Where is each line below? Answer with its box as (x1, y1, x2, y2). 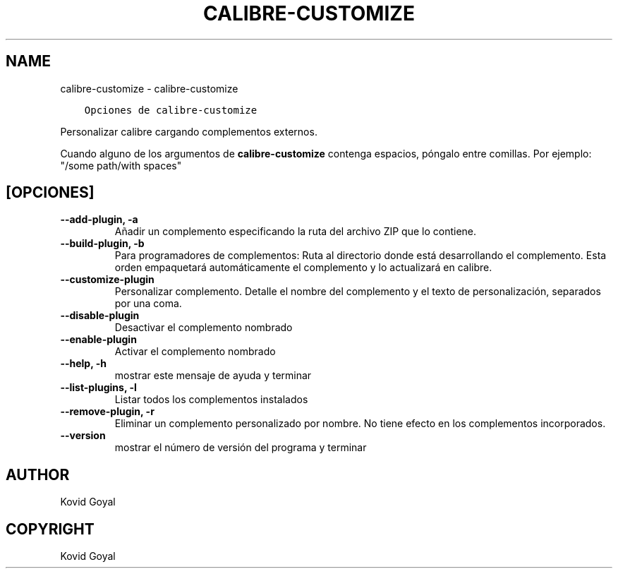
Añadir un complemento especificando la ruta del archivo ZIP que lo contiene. (114, 225, 477, 238)
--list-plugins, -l (60, 381, 137, 394)
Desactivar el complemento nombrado (114, 321, 293, 334)
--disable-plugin (60, 309, 140, 322)
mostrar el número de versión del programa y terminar (114, 441, 367, 454)
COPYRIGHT (6, 520, 95, 538)
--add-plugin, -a (60, 213, 138, 226)
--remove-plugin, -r (60, 405, 154, 418)
